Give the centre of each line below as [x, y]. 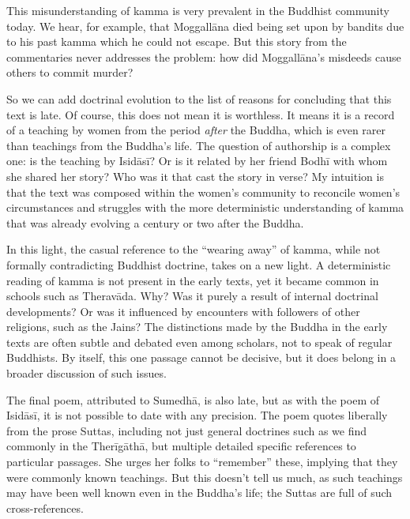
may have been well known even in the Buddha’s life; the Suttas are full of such [199, 493]
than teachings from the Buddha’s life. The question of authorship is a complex [199, 145]
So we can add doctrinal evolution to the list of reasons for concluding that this [199, 98]
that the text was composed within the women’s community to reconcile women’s [203, 192]
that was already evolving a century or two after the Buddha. [155, 222]
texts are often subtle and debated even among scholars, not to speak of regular [199, 342]
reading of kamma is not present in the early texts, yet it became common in [193, 280]
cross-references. [45, 508]
